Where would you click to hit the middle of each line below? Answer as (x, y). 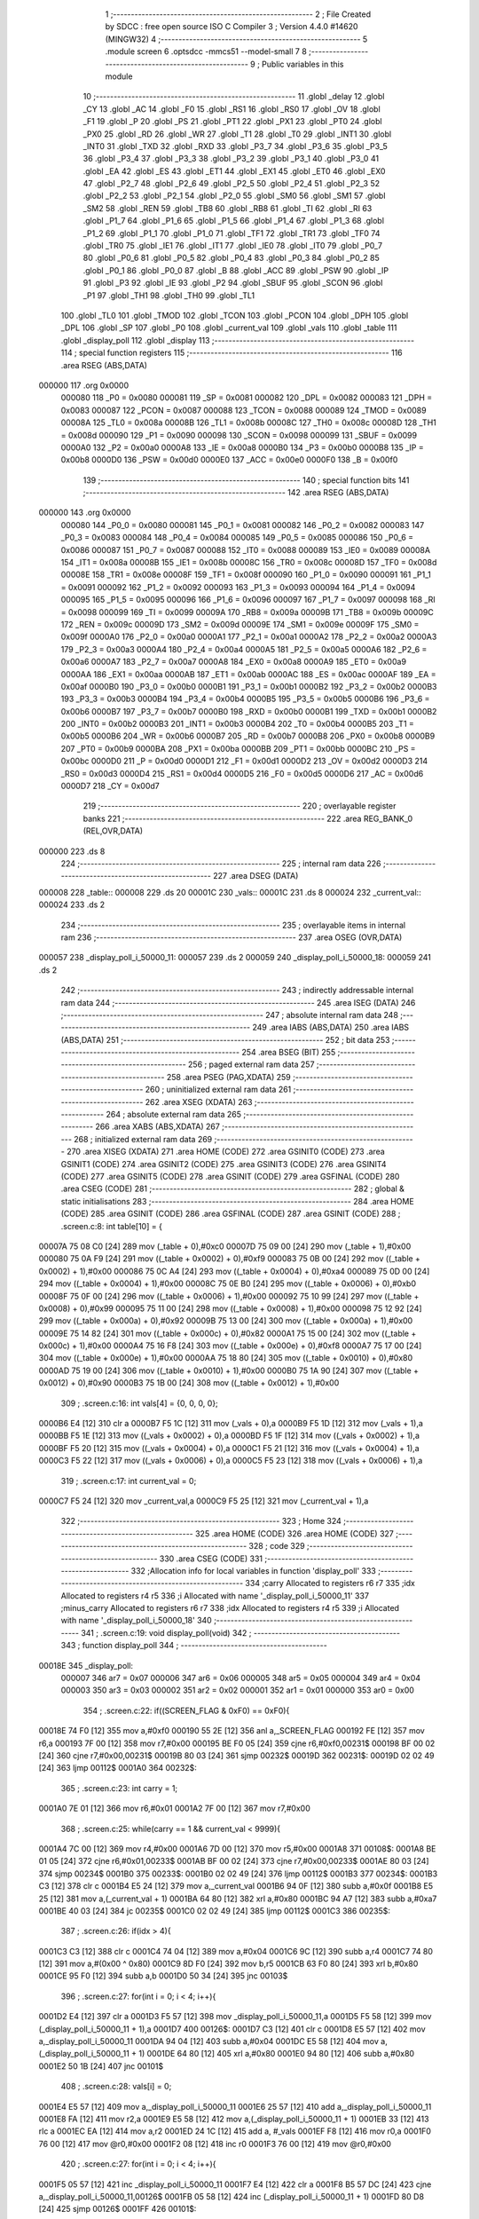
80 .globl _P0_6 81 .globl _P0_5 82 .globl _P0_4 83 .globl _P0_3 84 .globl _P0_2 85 (232, 258)
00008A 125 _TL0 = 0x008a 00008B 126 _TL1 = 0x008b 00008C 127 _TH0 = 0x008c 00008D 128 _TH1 (248, 422)
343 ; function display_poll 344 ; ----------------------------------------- (194, 1646)
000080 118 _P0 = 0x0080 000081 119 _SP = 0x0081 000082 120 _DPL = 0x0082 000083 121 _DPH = (247, 398)
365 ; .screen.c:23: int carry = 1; (119, 1788)
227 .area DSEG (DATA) (256, 876)
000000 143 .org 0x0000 (85, 513)
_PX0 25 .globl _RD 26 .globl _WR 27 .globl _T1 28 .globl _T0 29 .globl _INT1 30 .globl (237, 134)
